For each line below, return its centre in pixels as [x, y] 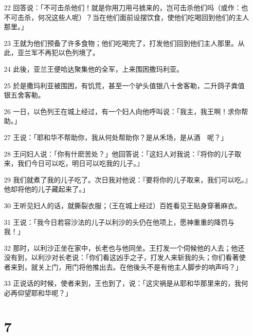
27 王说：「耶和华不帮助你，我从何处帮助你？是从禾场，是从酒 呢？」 [116, 137]
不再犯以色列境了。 [68, 52]
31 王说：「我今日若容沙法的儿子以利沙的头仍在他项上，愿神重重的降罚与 [119, 222]
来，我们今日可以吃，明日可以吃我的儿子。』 [74, 163]
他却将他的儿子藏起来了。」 [46, 189]
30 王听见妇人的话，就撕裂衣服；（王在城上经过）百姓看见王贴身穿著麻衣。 [123, 205]
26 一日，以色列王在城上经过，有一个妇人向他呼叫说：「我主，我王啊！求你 [123, 111]
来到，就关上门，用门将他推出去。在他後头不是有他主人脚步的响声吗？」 [126, 267]
